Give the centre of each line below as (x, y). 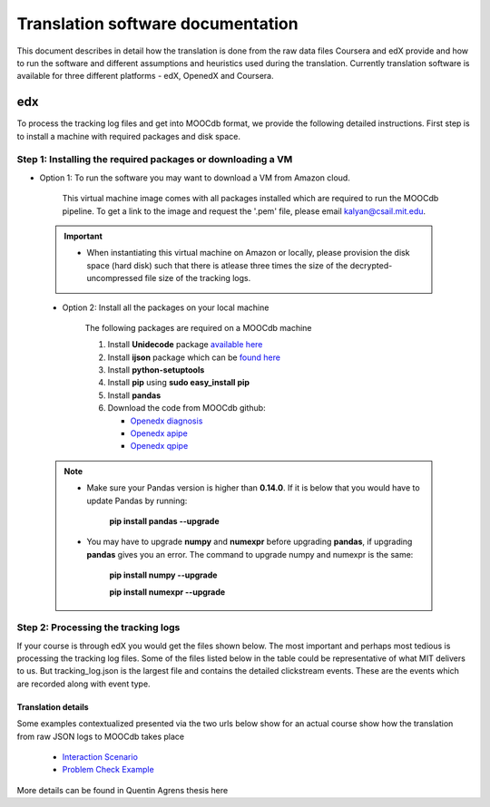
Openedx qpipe (159, 446)
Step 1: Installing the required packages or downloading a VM (155, 160)
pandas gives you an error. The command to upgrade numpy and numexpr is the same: (250, 554)
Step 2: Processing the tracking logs (98, 627)
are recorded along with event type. (83, 684)
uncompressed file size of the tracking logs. (169, 278)
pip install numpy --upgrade (163, 575)
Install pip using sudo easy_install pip (178, 383)
